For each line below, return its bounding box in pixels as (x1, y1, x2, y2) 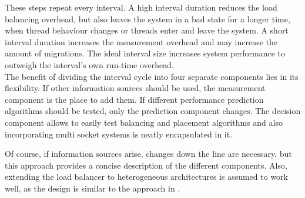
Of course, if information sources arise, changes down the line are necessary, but (5, 147, 292, 160)
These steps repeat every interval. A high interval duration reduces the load (5, 1, 277, 13)
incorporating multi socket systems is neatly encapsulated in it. (5, 127, 233, 140)
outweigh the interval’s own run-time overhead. (5, 58, 174, 71)
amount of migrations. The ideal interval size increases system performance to (5, 47, 285, 59)
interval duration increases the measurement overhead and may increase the (5, 35, 278, 48)
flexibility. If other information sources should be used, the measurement (5, 82, 266, 94)
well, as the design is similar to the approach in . (5, 182, 180, 194)
